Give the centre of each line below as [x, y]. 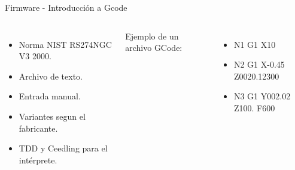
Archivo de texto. [51, 76]
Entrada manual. [50, 96]
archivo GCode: [154, 48]
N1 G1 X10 [255, 44]
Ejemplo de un [152, 36]
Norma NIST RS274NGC [65, 44]
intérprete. [38, 160]
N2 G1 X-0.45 [259, 64]
